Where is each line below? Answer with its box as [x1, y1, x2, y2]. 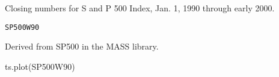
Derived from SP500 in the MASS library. [5, 40, 159, 53]
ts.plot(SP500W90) [5, 60, 75, 72]
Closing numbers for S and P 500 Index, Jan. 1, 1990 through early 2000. [5, 2, 275, 14]
